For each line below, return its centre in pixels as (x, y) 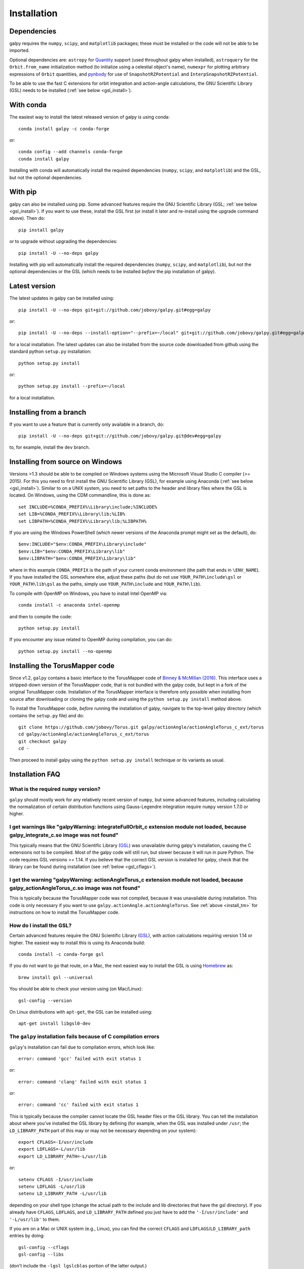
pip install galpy (41, 230)
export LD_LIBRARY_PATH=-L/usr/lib (63, 1156)
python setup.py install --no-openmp (65, 651)
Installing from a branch (48, 412)
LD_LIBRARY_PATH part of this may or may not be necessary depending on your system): (103, 1130)
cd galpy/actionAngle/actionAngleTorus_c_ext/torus (84, 734)
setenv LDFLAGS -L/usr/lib (52, 1186)
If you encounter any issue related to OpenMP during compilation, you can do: (91, 640)
